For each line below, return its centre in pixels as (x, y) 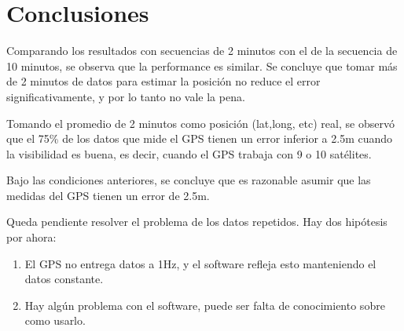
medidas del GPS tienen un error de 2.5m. (108, 195)
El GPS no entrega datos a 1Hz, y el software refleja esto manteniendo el (200, 263)
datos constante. (64, 279)
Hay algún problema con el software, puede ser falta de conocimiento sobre (205, 305)
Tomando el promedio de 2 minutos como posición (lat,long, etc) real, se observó (200, 123)
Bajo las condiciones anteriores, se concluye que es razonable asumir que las (189, 180)
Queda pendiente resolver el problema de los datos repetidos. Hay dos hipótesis (197, 222)
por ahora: (31, 237)
